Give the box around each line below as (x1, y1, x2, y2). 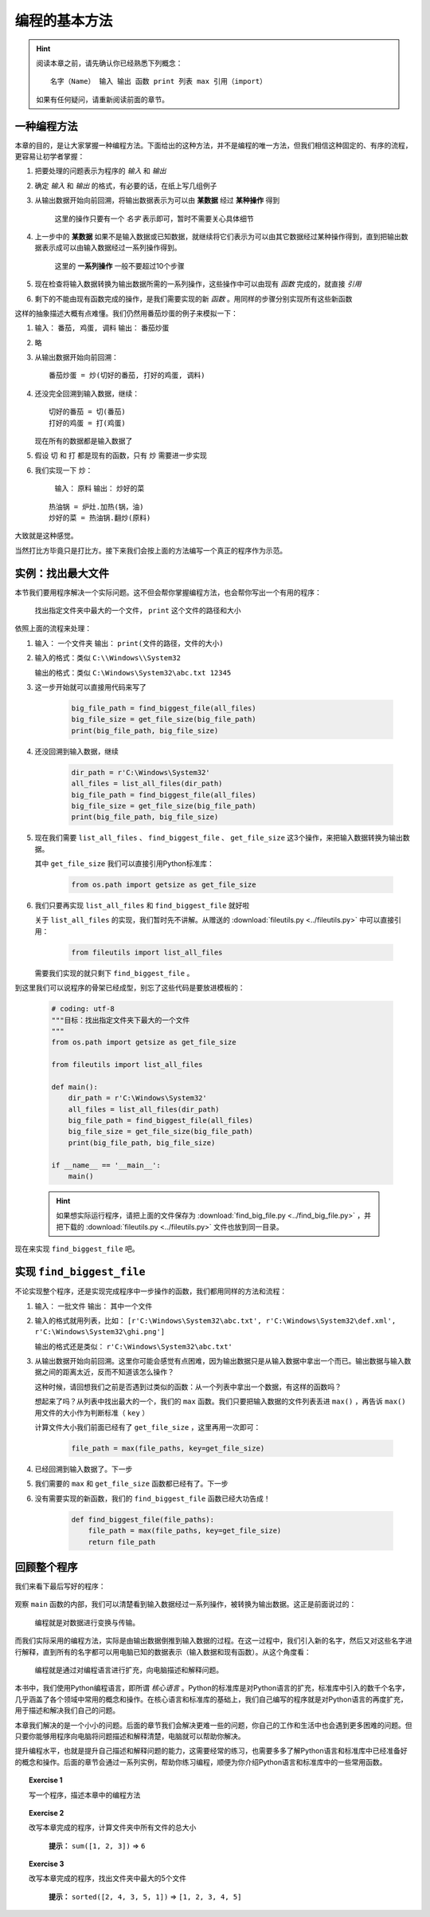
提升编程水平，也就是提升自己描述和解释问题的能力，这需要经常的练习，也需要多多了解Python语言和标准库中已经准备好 (14, 1746, 408, 1756)
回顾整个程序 (14, 1560, 78, 1574)
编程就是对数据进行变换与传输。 (34, 1617, 139, 1627)
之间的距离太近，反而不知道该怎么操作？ (41, 1368, 174, 1377)
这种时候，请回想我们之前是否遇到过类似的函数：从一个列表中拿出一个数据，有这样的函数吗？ (34, 1382, 342, 1391)
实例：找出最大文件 (14, 566, 109, 580)
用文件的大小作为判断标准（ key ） (34, 1407, 150, 1417)
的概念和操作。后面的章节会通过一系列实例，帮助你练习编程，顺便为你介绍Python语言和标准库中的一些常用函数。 (14, 1757, 387, 1766)
